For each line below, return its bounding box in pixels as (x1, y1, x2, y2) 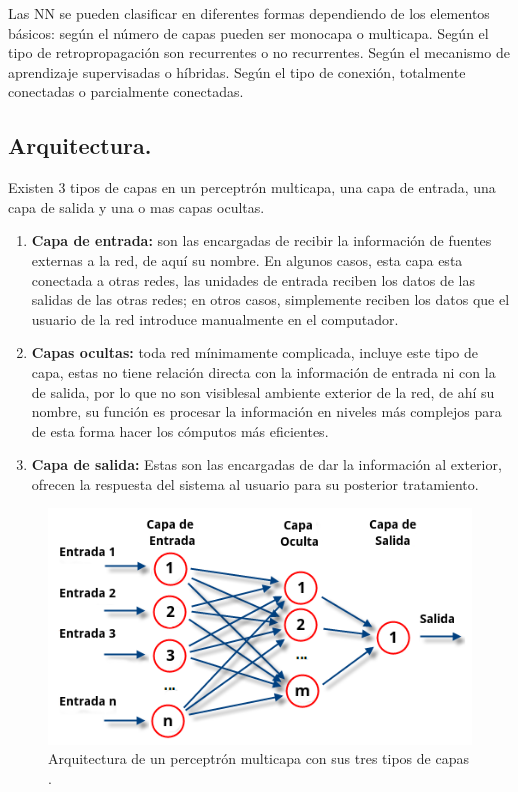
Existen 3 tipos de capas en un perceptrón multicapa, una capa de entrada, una (8, 177, 496, 198)
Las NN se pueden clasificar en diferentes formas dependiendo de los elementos (8, 3, 490, 23)
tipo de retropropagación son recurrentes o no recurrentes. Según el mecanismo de (8, 42, 510, 63)
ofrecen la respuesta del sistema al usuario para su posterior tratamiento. (31, 473, 479, 494)
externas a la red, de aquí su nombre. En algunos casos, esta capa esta (31, 249, 463, 270)
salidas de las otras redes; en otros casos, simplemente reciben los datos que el (31, 289, 510, 310)
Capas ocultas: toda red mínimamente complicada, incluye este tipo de (31, 342, 478, 363)
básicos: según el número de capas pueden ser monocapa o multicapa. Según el (8, 22, 489, 43)
